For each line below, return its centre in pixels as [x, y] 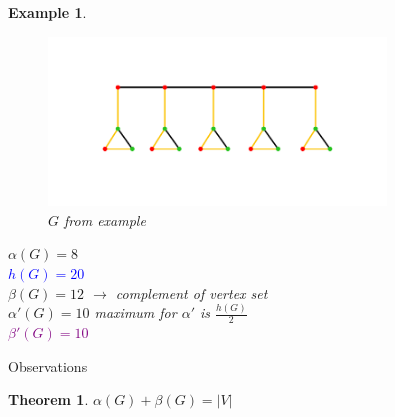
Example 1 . [47, 12]
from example [105, 219]
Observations [48, 365]
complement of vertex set [191, 292]
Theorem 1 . [48, 399]
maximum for [135, 312]
